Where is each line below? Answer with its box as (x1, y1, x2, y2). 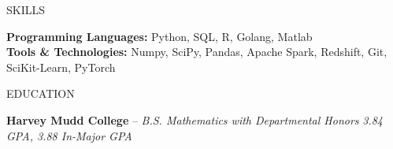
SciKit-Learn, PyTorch (6, 58, 116, 75)
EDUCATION (6, 85, 75, 102)
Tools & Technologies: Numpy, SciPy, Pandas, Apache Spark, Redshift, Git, (6, 43, 387, 60)
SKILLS (6, 2, 46, 17)
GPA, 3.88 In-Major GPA (6, 127, 132, 143)
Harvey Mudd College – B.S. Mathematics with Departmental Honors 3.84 (6, 111, 383, 128)
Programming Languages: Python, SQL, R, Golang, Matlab (6, 28, 313, 44)
